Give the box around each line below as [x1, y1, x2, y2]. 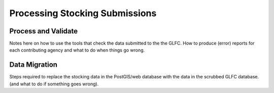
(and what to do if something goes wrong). [9, 81, 99, 87]
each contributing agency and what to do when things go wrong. [9, 47, 145, 53]
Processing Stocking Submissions [9, 8, 157, 19]
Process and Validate [9, 27, 78, 35]
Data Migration [9, 61, 58, 69]
